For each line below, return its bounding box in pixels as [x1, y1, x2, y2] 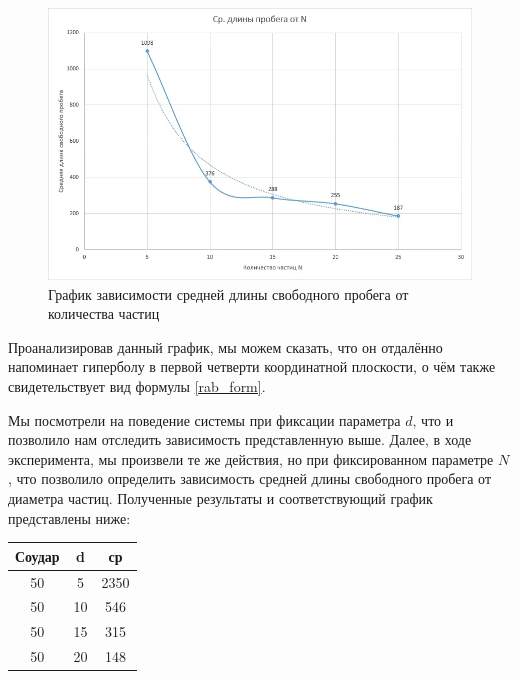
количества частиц [48, 303, 160, 324]
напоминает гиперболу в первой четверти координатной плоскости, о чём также [8, 356, 496, 377]
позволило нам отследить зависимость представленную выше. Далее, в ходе [8, 429, 472, 450]
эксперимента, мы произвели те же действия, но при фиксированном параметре [8, 448, 494, 469]
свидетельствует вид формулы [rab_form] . [8, 376, 266, 397]
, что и [412, 409, 454, 430]
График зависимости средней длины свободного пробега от [48, 283, 409, 304]
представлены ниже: [8, 507, 131, 528]
